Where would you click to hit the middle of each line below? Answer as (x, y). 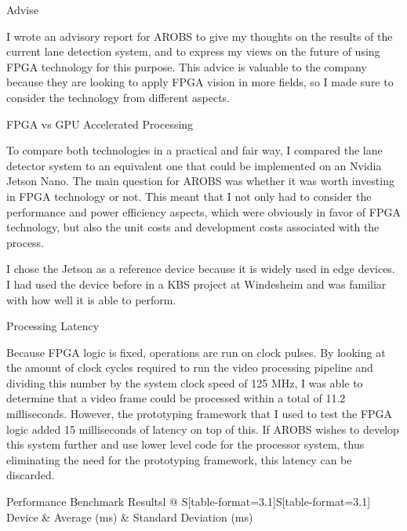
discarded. (31, 475)
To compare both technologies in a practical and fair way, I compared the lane (194, 150)
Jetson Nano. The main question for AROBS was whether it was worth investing (200, 181)
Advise (22, 9)
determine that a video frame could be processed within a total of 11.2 (176, 398)
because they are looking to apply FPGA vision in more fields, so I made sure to (200, 82)
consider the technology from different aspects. (118, 97)
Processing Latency (53, 326)
